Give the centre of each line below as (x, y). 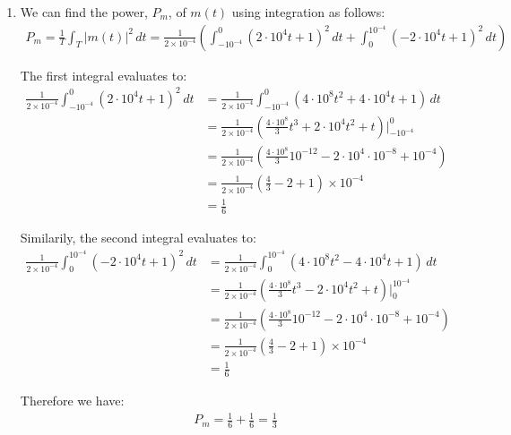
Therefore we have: (72, 401)
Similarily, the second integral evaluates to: (138, 238)
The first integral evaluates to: (104, 75)
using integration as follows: (308, 12)
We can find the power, (84, 12)
